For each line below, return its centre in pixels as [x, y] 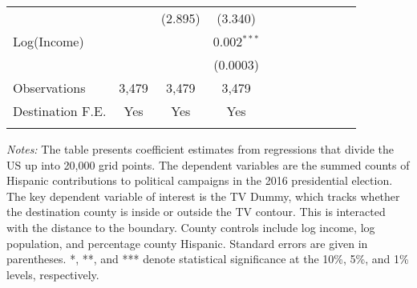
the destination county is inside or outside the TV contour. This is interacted [196, 212]
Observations [49, 88]
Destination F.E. [60, 111]
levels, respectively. [53, 274]
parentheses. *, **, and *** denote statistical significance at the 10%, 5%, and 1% [208, 259]
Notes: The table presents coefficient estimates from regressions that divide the [200, 149]
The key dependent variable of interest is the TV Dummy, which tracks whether [203, 196]
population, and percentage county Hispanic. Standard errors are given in [187, 243]
